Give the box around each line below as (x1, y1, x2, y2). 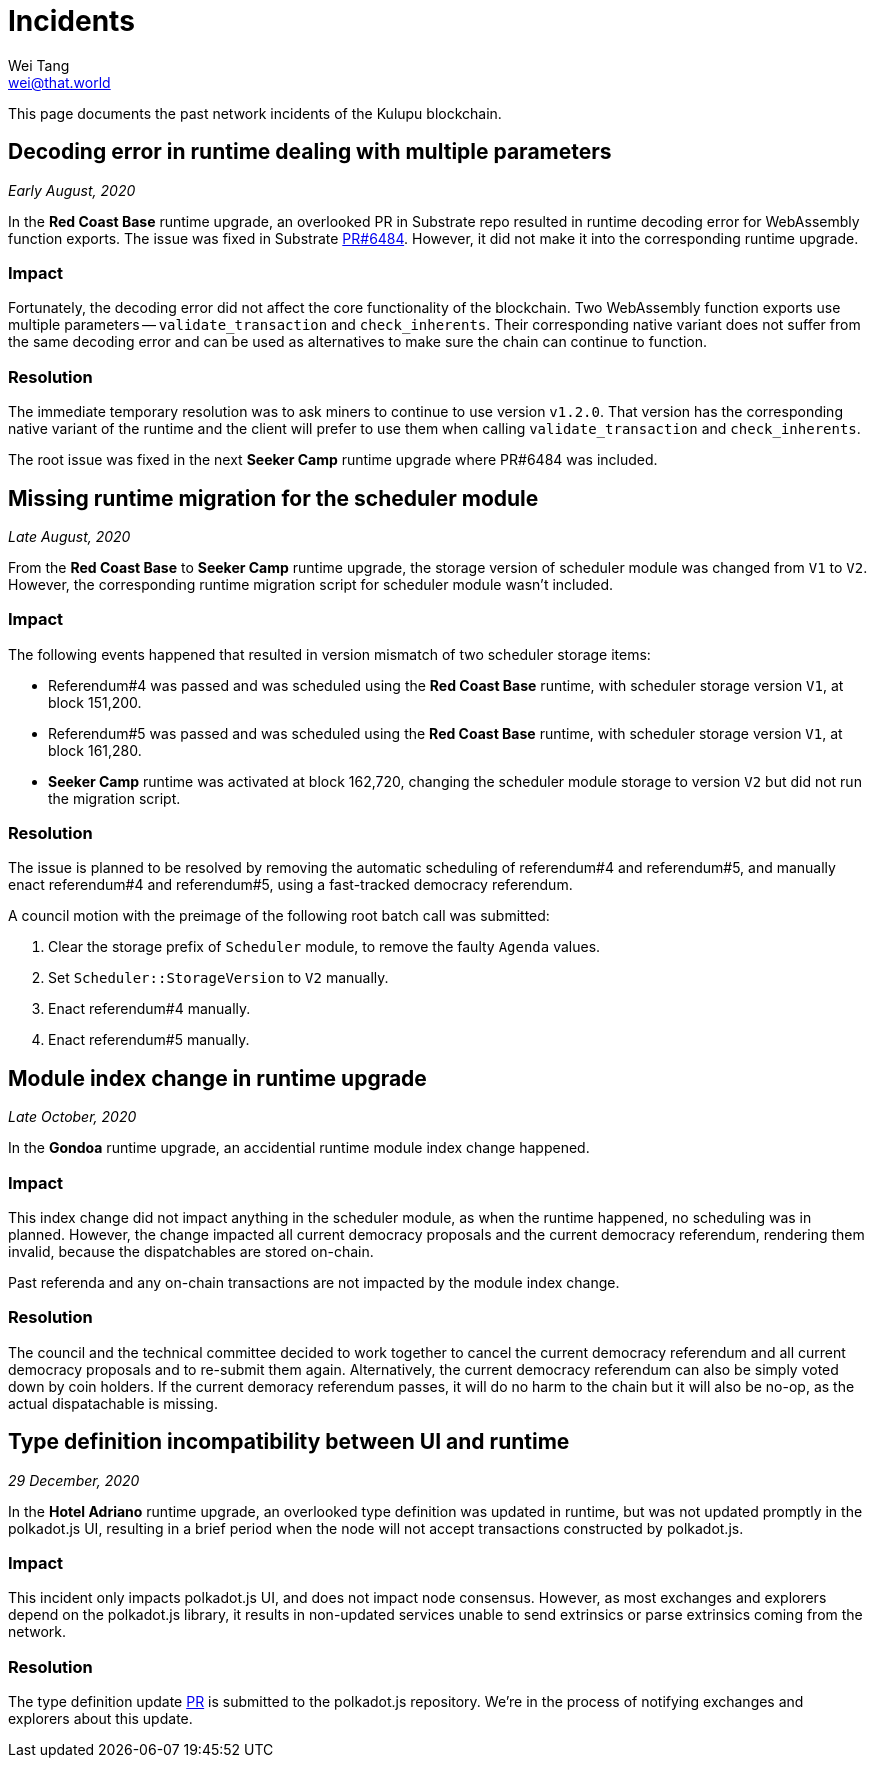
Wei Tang (8, 56, 70, 74)
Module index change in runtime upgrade (8, 1065, 427, 1091)
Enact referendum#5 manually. (48, 1031, 250, 1049)
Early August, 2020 (8, 181, 136, 199)
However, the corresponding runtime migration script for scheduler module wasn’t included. (8, 575, 614, 593)
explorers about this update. (8, 1710, 193, 1728)
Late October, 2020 (8, 1108, 137, 1126)
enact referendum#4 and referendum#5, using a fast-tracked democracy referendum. (8, 876, 573, 894)
